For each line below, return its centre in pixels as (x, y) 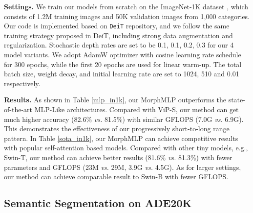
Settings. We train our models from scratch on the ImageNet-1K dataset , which (126, 6)
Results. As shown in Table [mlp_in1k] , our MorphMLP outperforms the (115, 100)
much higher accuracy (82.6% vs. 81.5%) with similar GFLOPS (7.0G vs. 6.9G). (124, 119)
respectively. (22, 83)
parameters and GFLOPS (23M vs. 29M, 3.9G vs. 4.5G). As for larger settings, (123, 167)
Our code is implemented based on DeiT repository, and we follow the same (117, 26)
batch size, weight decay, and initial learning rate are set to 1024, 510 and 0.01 (122, 74)
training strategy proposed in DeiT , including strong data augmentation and (118, 35)
